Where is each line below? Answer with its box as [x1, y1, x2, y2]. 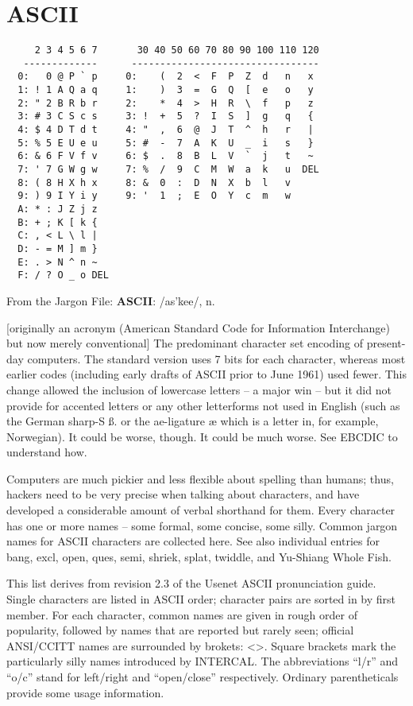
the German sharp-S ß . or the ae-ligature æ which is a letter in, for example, [6, 413, 379, 429]
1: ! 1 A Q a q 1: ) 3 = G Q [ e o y [17, 84, 314, 96]
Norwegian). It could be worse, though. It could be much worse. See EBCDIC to [6, 428, 398, 444]
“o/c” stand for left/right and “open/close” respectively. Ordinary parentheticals [6, 669, 399, 685]
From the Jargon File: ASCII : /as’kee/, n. [6, 292, 215, 308]
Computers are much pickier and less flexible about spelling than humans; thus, [6, 470, 394, 487]
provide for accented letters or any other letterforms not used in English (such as [6, 397, 400, 413]
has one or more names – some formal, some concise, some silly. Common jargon [6, 517, 398, 533]
